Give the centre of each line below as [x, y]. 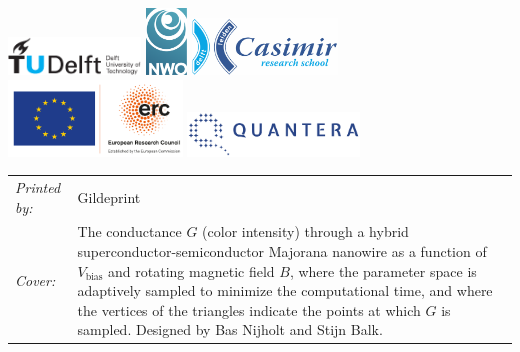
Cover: [35, 280]
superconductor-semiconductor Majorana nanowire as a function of [282, 250]
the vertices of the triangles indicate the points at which [249, 309]
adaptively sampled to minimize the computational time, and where [285, 290]
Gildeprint [109, 196]
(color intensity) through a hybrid [305, 231]
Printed [38, 186]
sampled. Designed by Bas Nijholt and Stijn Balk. [230, 329]
